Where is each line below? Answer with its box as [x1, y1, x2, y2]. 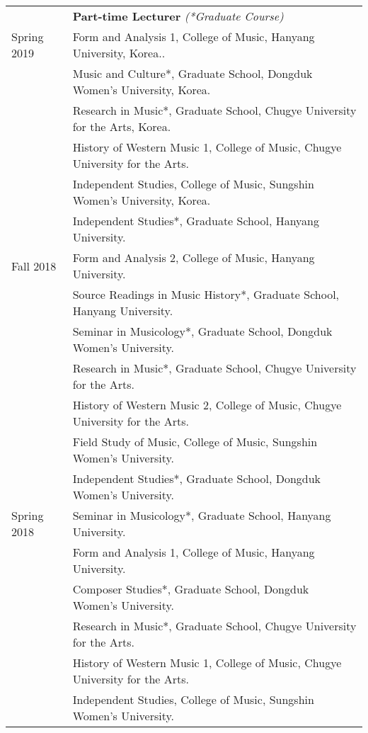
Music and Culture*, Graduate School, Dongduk [72, 65, 313, 81]
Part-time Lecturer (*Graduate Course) [72, 8, 284, 24]
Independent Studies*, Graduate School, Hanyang [72, 212, 320, 229]
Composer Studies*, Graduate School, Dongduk [72, 581, 309, 597]
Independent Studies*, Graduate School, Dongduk [72, 470, 321, 487]
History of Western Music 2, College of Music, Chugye [72, 397, 342, 413]
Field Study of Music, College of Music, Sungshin [72, 433, 318, 450]
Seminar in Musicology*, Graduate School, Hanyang [72, 507, 331, 523]
